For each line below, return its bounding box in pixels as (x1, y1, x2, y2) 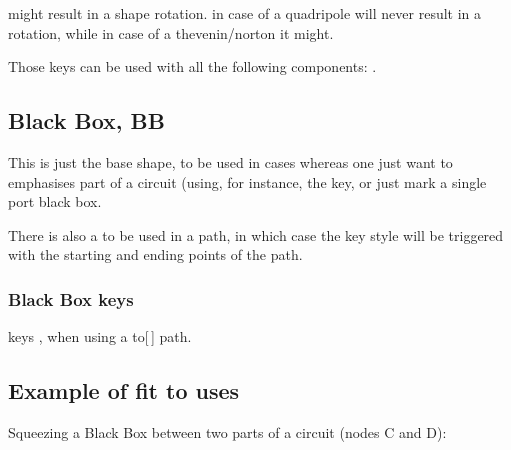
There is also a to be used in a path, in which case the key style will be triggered (8, 224, 504, 245)
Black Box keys (8, 286, 134, 311)
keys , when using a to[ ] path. (8, 326, 192, 347)
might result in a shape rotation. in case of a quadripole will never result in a (8, 3, 482, 23)
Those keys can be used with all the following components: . (8, 56, 377, 77)
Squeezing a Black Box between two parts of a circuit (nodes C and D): (8, 421, 447, 442)
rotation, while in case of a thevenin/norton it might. (8, 22, 334, 43)
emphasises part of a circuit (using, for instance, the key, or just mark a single (8, 171, 487, 192)
